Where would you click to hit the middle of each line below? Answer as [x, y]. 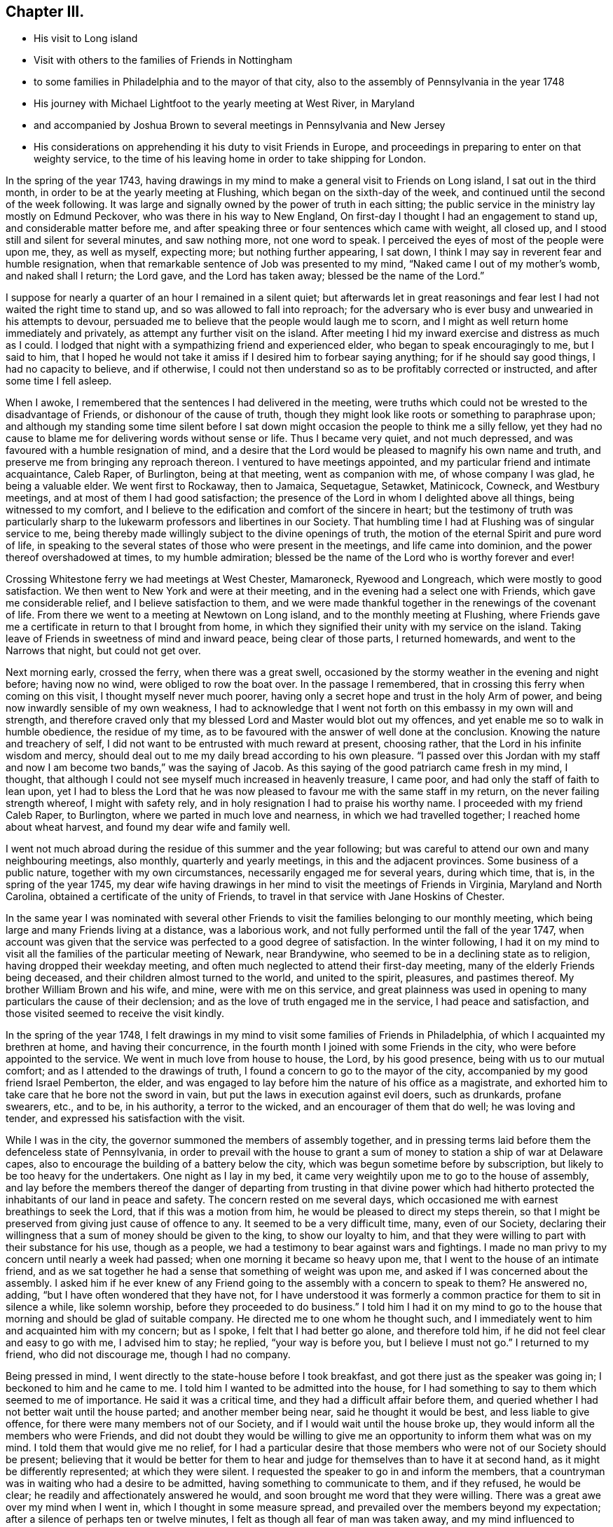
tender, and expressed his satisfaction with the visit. [125, 1119]
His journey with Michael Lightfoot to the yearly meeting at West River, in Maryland [224, 104]
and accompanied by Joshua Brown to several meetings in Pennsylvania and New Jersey [240, 125]
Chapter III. [45, 12]
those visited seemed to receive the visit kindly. [115, 1014]
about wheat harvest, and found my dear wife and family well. [148, 827]
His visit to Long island [86, 39]
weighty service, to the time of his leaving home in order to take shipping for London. [230, 159]
